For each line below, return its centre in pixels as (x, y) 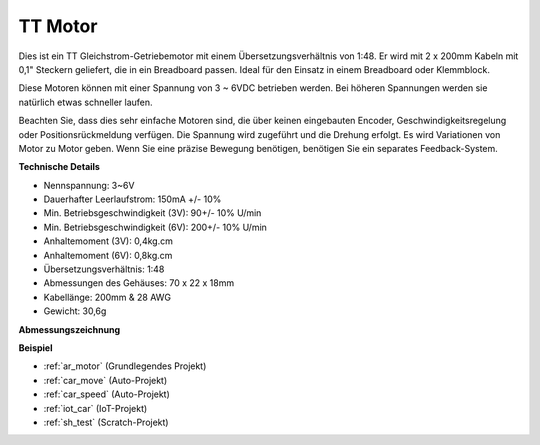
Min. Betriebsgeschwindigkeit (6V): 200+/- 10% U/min (155, 227)
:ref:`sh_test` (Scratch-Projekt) (106, 422)
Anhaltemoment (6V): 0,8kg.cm (108, 255)
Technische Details (59, 167)
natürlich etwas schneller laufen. (86, 102)
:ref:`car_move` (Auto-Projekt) (105, 380)
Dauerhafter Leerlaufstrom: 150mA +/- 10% (132, 199)
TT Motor (58, 26)
